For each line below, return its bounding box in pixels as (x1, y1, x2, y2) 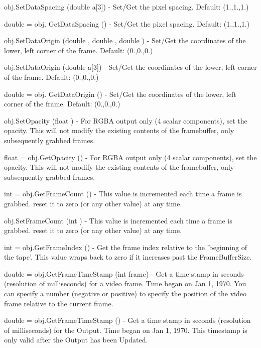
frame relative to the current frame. (4, 298, 113, 308)
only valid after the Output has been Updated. (4, 334, 148, 345)
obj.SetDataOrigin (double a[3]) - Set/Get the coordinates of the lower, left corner (4, 62, 257, 72)
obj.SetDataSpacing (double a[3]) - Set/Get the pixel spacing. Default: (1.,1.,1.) (4, 2, 249, 12)
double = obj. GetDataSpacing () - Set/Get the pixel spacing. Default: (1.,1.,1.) (4, 18, 250, 29)
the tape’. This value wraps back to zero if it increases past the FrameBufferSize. (4, 252, 252, 262)
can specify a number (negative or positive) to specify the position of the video (4, 288, 246, 299)
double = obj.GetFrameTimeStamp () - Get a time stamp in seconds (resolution (4, 315, 251, 325)
